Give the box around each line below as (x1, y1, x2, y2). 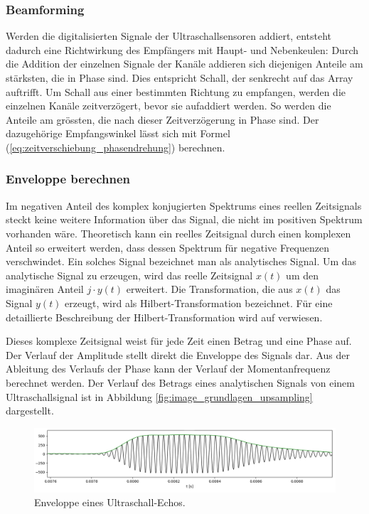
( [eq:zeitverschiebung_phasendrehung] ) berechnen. (6, 139, 225, 154)
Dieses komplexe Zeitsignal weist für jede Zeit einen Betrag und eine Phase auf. (6, 333, 352, 348)
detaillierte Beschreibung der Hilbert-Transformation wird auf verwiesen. (6, 309, 323, 324)
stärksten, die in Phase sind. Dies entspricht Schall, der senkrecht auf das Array (6, 70, 353, 85)
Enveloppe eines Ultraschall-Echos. (34, 495, 186, 510)
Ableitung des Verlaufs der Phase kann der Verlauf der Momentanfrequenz (6, 361, 331, 376)
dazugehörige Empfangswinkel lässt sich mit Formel (6, 126, 230, 141)
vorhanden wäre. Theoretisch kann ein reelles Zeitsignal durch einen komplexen (6, 225, 351, 240)
